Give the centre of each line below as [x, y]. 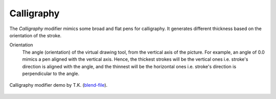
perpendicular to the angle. [51, 73]
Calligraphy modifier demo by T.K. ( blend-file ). [59, 85]
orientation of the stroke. [36, 35]
